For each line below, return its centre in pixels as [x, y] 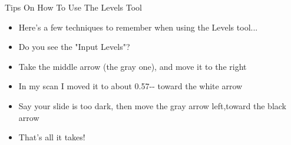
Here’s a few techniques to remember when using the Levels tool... [138, 27]
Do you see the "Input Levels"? [74, 47]
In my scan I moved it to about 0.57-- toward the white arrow [130, 86]
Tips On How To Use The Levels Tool [73, 7]
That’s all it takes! [52, 137]
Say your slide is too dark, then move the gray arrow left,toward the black [153, 105]
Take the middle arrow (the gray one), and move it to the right [133, 66]
